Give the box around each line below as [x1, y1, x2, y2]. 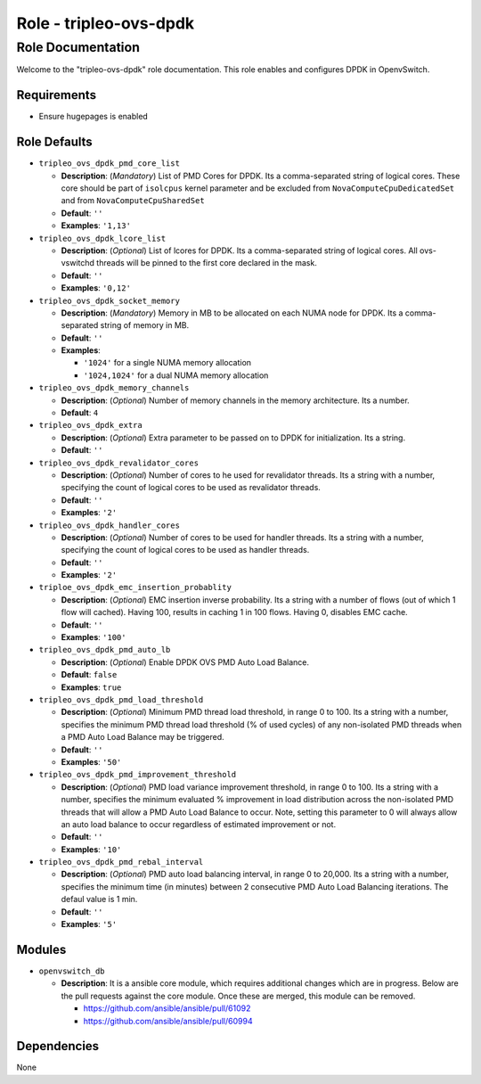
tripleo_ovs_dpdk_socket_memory [38, 295, 180, 306]
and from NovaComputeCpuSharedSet [61, 195, 205, 206]
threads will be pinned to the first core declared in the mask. [96, 258, 318, 268]
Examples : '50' [61, 756, 122, 767]
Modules [16, 941, 67, 957]
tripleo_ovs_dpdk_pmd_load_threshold [38, 695, 204, 704]
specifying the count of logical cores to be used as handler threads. [61, 545, 310, 555]
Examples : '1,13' [61, 220, 131, 231]
